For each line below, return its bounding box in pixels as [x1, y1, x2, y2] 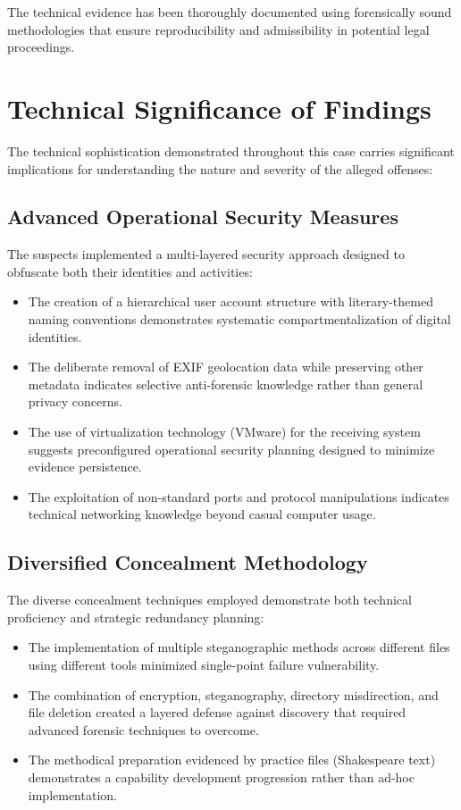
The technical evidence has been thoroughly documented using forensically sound [7, 3, 452, 21]
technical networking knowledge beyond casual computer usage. [28, 505, 376, 523]
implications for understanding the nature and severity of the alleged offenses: [7, 159, 433, 178]
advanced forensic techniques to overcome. [28, 720, 259, 739]
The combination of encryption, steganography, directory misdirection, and [28, 685, 439, 704]
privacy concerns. [28, 392, 122, 411]
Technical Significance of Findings [7, 89, 432, 126]
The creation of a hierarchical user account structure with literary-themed [28, 292, 433, 311]
